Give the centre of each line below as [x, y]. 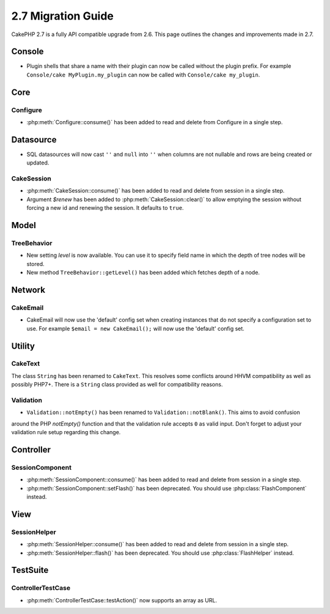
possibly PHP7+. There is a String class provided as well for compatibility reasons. [117, 385]
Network [28, 290]
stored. [36, 264]
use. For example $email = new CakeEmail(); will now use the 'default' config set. [135, 328]
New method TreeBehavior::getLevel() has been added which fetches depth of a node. [143, 273]
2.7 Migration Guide [63, 16]
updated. [38, 163]
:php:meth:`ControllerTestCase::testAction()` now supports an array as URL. [122, 600]
